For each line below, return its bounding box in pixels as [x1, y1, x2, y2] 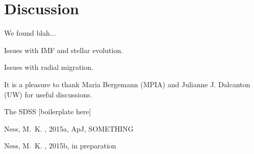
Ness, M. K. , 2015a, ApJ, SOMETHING [4, 123, 134, 134]
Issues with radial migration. [4, 62, 93, 72]
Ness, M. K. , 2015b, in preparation [4, 140, 116, 151]
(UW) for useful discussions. [4, 89, 92, 99]
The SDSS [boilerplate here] [4, 106, 91, 117]
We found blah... [4, 28, 56, 38]
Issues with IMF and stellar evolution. [4, 44, 123, 55]
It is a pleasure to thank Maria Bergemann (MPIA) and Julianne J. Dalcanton [4, 79, 250, 89]
